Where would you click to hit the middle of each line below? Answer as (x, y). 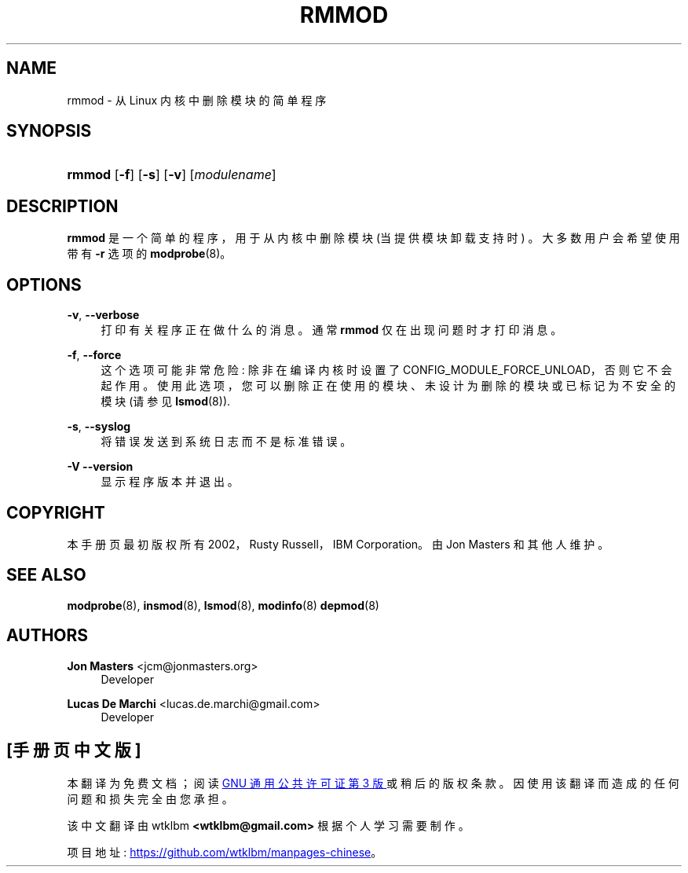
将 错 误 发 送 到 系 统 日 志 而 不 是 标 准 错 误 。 (226, 442)
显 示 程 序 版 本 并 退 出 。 (170, 482)
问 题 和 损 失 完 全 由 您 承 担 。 (150, 798)
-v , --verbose (103, 315)
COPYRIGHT (56, 512)
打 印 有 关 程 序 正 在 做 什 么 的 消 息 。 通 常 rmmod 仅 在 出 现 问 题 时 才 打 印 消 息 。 (331, 330)
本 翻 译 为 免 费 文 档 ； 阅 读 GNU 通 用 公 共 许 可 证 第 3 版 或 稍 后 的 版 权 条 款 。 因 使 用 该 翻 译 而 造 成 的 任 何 (373, 783)
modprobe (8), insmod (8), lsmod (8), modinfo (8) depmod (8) (223, 605)
